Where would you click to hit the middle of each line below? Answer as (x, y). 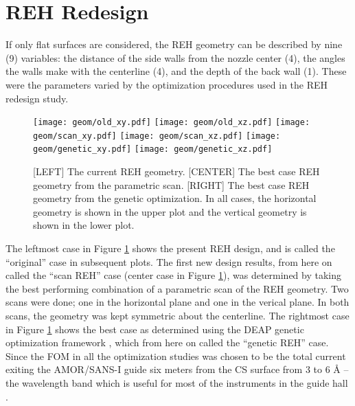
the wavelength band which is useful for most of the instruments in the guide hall (177, 382)
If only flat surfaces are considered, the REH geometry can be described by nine (174, 44)
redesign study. (37, 98)
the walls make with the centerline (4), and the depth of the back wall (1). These (176, 71)
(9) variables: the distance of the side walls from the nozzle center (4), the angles (175, 57)
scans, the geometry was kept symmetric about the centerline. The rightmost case (177, 315)
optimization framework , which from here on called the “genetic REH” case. (167, 342)
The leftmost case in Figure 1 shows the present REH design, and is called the (170, 248)
